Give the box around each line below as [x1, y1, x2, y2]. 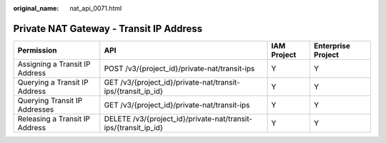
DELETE [104, 114, 132, 124]
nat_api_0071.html [69, 4, 122, 12]
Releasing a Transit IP [17, 114, 91, 124]
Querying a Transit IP [17, 77, 89, 87]
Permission [17, 45, 57, 55]
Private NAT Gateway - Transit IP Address [13, 22, 203, 35]
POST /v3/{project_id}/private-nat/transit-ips [104, 63, 255, 73]
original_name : [13, 4, 59, 12]
